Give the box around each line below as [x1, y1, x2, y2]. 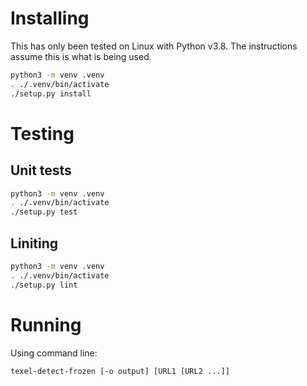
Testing [10, 122, 75, 145]
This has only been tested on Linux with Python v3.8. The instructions [10, 40, 298, 52]
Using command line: [10, 347, 98, 359]
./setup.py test [10, 207, 78, 217]
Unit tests [10, 162, 72, 179]
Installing [10, 7, 90, 30]
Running [10, 313, 82, 336]
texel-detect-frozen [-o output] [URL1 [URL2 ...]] [10, 366, 230, 376]
